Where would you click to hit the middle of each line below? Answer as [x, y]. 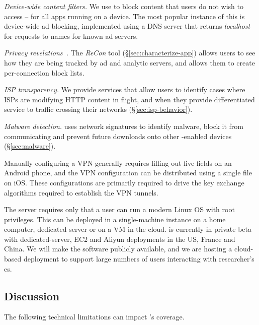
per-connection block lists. [44, 72]
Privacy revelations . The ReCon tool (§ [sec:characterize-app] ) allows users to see [130, 53]
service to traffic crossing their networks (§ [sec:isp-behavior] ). [98, 109]
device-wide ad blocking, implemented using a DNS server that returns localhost [127, 26]
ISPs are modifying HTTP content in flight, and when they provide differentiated [129, 99]
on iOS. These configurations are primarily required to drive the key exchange [124, 182]
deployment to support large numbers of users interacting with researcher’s [139, 259]
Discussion [32, 296]
